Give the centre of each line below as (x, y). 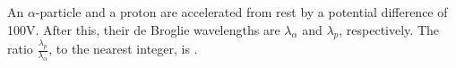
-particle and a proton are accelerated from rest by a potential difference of (241, 12)
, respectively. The (389, 29)
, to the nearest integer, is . (123, 49)
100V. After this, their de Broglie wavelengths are (144, 29)
